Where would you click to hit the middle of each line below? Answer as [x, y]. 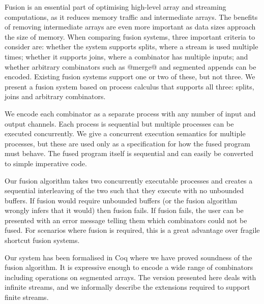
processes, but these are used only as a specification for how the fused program [127, 143]
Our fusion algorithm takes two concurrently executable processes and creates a [129, 180]
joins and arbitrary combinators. [55, 96]
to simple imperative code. [46, 163]
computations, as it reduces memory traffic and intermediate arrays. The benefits [131, 17]
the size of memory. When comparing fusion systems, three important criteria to [130, 36]
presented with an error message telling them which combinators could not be [126, 220]
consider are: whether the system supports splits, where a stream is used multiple [131, 47]
